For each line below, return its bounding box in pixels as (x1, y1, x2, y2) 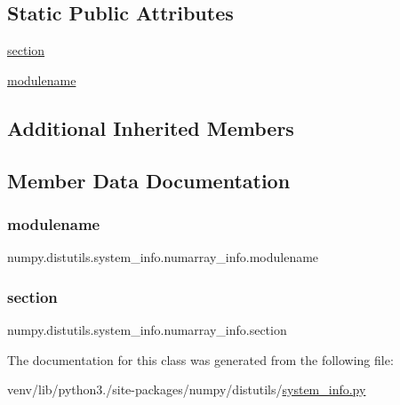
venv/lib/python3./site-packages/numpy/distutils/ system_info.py (7, 380, 366, 399)
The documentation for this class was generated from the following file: (7, 350, 394, 369)
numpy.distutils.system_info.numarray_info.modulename (7, 248, 319, 266)
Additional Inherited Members (7, 114, 294, 141)
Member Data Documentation (7, 166, 291, 194)
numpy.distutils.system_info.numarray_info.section (7, 320, 287, 338)
